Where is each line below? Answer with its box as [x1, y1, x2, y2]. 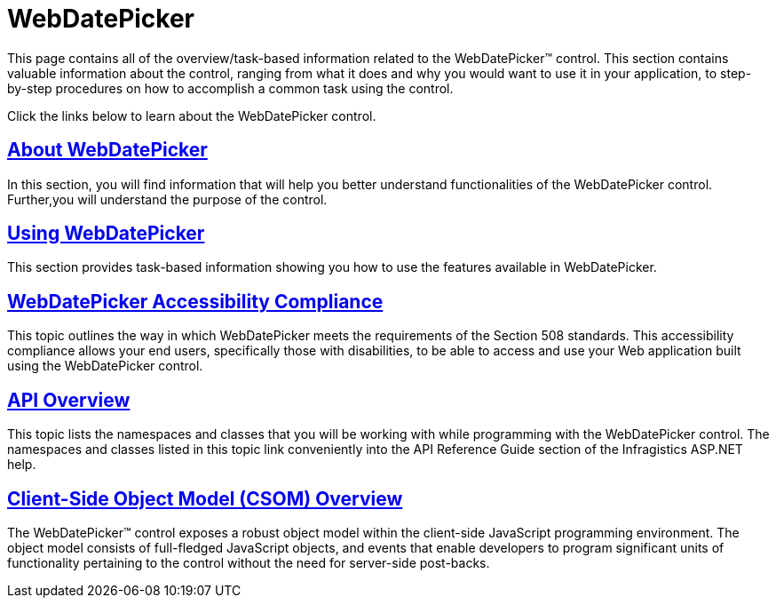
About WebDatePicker [7, 139, 208, 162]
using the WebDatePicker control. [7, 358, 203, 374]
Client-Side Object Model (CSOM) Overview [7, 487, 403, 510]
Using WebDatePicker [7, 222, 205, 245]
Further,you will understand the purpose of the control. [7, 191, 328, 207]
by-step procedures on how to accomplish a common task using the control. [7, 80, 454, 96]
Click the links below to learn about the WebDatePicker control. [7, 107, 376, 123]
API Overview [7, 388, 131, 411]
